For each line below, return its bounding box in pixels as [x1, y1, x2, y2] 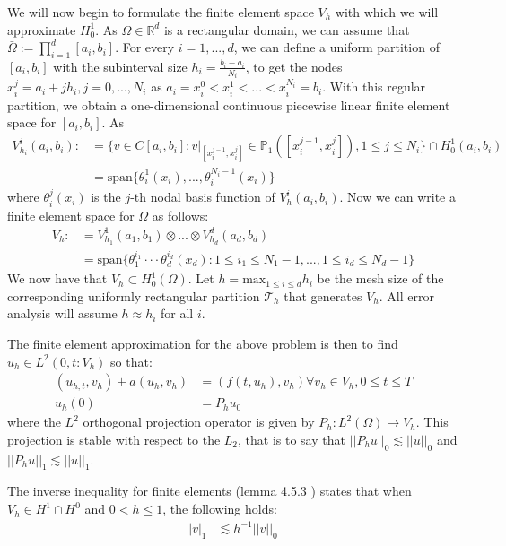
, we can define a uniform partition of [233, 38, 440, 56]
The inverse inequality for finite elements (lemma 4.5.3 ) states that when [7, 481, 412, 500]
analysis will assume [7, 304, 118, 323]
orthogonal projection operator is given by [83, 412, 315, 431]
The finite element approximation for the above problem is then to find [7, 334, 398, 353]
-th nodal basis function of [130, 187, 275, 206]
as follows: [152, 205, 209, 224]
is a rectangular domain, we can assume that [163, 20, 410, 39]
